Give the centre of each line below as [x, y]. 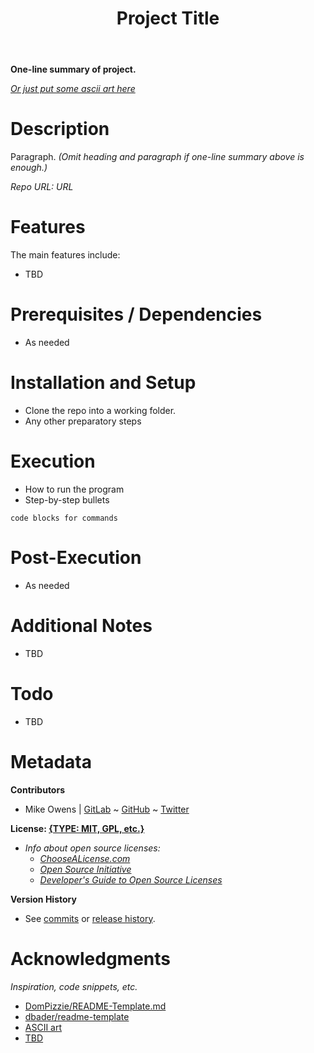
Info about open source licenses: [92, 848]
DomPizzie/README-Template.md [95, 1006]
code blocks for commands [64, 518]
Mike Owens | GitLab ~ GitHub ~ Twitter [107, 809]
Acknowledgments [91, 958]
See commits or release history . [90, 918]
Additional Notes [81, 626]
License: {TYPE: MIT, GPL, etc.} [77, 828]
